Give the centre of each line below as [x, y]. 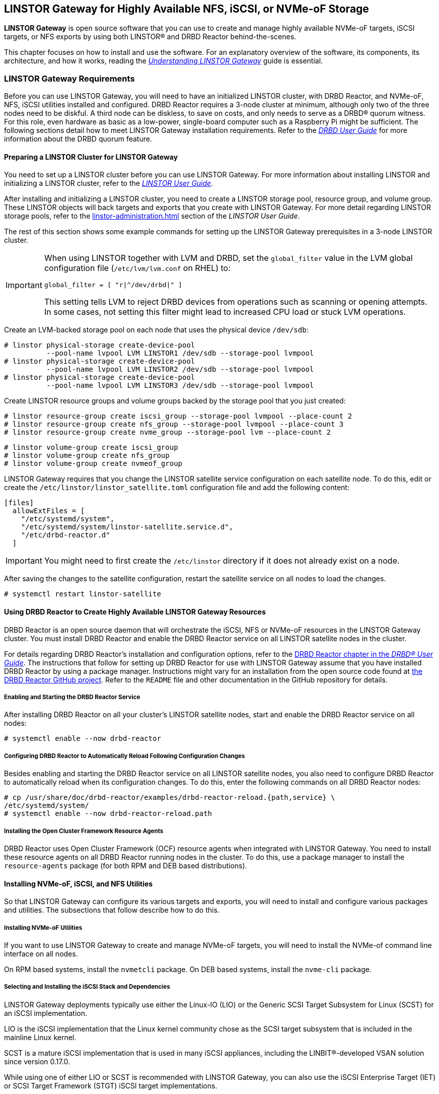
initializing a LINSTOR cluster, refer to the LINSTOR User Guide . [109, 183]
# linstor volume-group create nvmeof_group [93, 464]
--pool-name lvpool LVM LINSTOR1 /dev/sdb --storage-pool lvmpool [180, 353]
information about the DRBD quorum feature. [78, 139]
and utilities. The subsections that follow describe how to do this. [112, 910]
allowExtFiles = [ [49, 511]
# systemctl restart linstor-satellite [83, 594]
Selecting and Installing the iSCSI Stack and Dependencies [87, 987]
